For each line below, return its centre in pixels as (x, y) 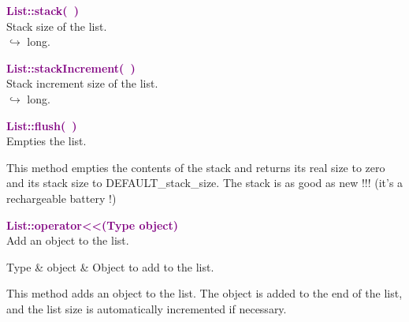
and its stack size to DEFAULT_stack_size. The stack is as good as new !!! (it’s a (205, 183)
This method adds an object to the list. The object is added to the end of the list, (204, 293)
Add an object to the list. (68, 240)
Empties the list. (46, 141)
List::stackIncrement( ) (71, 67)
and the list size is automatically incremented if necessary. (147, 308)
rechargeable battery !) (61, 198)
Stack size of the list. (57, 26)
